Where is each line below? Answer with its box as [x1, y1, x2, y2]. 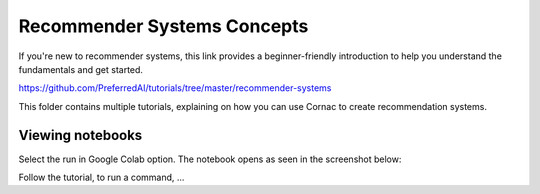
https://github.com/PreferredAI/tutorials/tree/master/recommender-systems [18, 82, 332, 94]
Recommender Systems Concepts [18, 15, 309, 37]
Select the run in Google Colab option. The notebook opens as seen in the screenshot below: [18, 153, 402, 165]
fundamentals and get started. [18, 63, 144, 75]
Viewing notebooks [18, 126, 143, 144]
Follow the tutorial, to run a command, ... [18, 171, 185, 184]
